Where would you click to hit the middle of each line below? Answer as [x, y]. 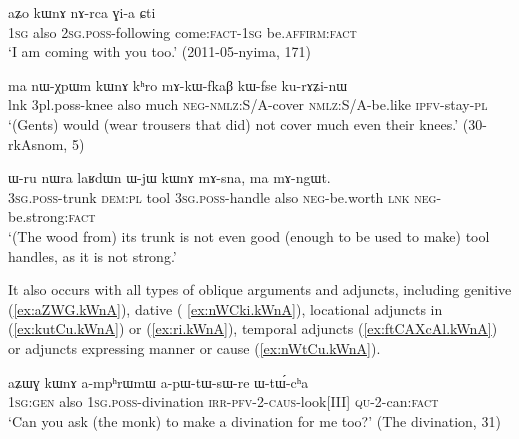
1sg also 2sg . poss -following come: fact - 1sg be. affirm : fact [182, 31]
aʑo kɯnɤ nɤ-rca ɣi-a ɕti [82, 12]
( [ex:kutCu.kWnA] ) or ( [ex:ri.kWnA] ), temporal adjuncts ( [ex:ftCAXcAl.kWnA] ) [253, 328]
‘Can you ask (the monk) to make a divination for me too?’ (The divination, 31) [254, 420]
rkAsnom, [38, 143]
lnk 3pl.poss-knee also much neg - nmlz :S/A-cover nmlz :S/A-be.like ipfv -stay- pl [248, 104]
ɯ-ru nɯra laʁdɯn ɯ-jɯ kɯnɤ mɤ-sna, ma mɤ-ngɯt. [169, 177]
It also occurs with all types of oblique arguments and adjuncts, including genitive [260, 289]
